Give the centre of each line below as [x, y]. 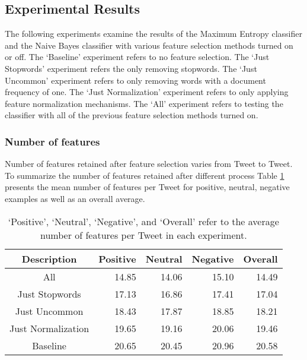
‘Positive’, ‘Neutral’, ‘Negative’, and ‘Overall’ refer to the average [143, 221]
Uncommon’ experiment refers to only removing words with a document [135, 80]
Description [49, 258]
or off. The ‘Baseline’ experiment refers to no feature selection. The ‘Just [137, 57]
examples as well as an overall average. [75, 198]
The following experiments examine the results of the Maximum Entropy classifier [153, 34]
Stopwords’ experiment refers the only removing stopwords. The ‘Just [131, 68]
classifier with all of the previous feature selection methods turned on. [132, 115]
